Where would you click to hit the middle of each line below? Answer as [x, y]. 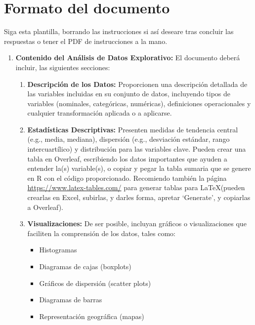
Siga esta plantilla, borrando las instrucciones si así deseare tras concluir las [119, 31]
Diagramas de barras [71, 300]
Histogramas [58, 250]
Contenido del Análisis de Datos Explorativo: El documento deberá [128, 58]
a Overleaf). [45, 207]
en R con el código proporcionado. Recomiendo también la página [127, 178]
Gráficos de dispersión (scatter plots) [95, 283]
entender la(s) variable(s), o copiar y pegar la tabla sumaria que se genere [139, 168]
